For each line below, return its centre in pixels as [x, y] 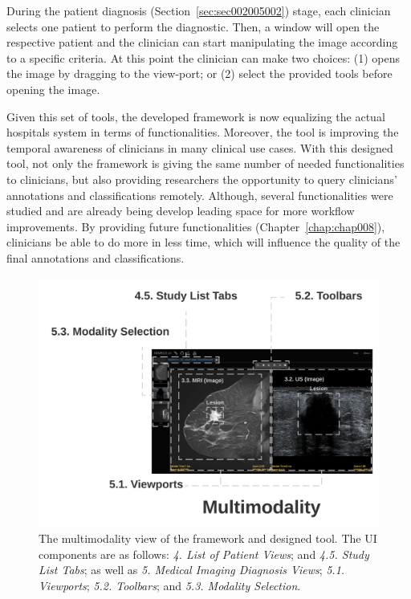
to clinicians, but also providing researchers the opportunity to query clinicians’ [202, 179]
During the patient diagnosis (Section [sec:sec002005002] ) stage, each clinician [199, 10]
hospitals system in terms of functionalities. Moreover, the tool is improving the [203, 132]
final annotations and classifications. [96, 257]
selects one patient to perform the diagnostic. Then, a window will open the [193, 26]
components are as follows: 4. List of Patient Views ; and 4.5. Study [204, 554]
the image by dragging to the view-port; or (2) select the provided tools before [199, 73]
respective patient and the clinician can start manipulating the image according [202, 42]
